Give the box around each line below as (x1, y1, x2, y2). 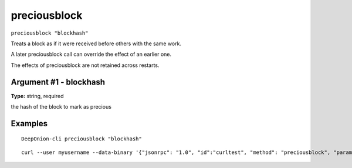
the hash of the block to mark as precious (11, 103, 111, 110)
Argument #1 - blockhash (11, 77, 106, 87)
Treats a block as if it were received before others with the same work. (11, 40, 182, 47)
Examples (11, 118, 48, 129)
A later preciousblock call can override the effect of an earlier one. (11, 51, 172, 58)
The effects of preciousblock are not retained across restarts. (11, 62, 160, 69)
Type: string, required (11, 92, 64, 99)
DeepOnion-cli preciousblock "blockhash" (21, 136, 142, 142)
